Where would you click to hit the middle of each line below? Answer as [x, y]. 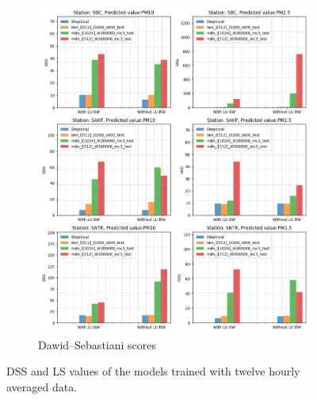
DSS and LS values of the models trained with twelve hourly [153, 371]
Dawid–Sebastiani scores [97, 344]
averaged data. [42, 386]
